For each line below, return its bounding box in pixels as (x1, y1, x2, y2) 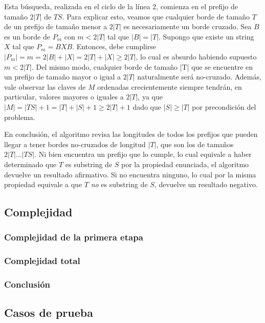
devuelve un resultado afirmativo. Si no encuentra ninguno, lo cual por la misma (4, 169, 256, 179)
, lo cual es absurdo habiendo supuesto (136, 51, 257, 62)
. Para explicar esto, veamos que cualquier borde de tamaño (62, 11, 250, 22)
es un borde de (4, 31, 50, 42)
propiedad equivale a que (4, 179, 82, 190)
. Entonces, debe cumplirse (72, 41, 156, 52)
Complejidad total (4, 254, 80, 267)
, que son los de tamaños (156, 138, 234, 149)
